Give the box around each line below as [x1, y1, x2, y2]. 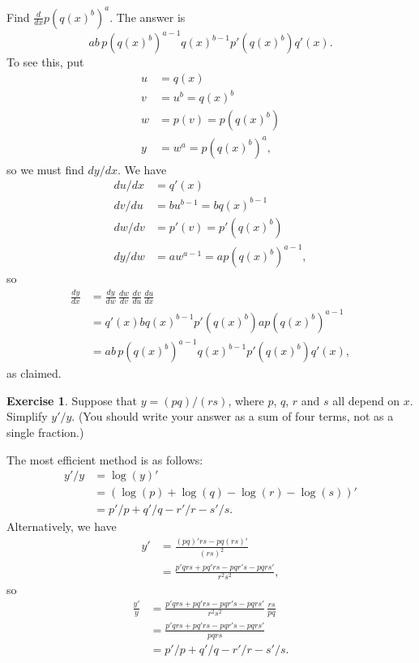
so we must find [6, 160, 84, 178]
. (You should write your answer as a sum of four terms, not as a [71, 408, 394, 425]
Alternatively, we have [6, 518, 117, 535]
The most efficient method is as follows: [6, 451, 203, 468]
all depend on [332, 391, 400, 408]
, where [228, 391, 264, 408]
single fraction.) [6, 424, 84, 441]
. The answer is [109, 8, 186, 25]
